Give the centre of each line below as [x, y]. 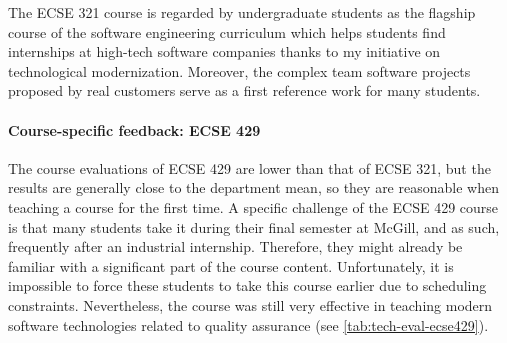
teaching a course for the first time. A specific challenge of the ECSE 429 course [253, 206]
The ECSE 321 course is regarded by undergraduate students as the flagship [242, 12]
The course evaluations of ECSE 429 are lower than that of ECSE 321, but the [249, 167]
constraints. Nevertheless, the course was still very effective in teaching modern [250, 304]
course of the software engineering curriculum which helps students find [227, 31]
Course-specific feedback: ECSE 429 [134, 129]
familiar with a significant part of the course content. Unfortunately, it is [231, 265]
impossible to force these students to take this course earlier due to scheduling [247, 285]
